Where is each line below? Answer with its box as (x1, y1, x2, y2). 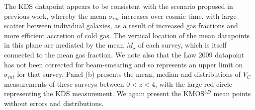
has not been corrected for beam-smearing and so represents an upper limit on (4, 59, 243, 69)
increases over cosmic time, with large (121, 10, 237, 21)
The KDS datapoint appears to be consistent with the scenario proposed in (4, 1, 233, 11)
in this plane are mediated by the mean (4, 40, 124, 50)
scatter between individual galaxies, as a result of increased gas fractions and (4, 20, 238, 31)
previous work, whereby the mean (4, 10, 106, 21)
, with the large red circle (155, 78, 232, 89)
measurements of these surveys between (4, 78, 124, 89)
